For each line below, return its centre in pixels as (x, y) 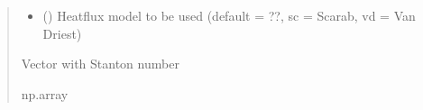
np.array (45, 93)
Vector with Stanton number (100, 64)
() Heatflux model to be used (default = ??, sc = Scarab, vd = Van (229, 15)
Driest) (62, 33)
